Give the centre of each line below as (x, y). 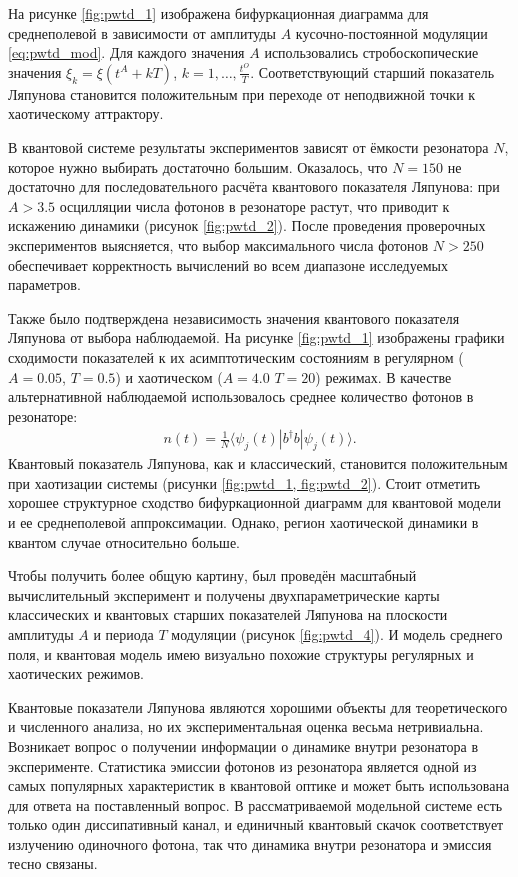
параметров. (44, 284)
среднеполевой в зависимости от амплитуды (142, 32)
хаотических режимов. (76, 673)
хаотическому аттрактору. (86, 113)
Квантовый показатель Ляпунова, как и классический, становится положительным (258, 463)
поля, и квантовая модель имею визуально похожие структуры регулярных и (241, 653)
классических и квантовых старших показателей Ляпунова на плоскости (228, 614)
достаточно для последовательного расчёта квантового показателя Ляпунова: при (254, 186)
